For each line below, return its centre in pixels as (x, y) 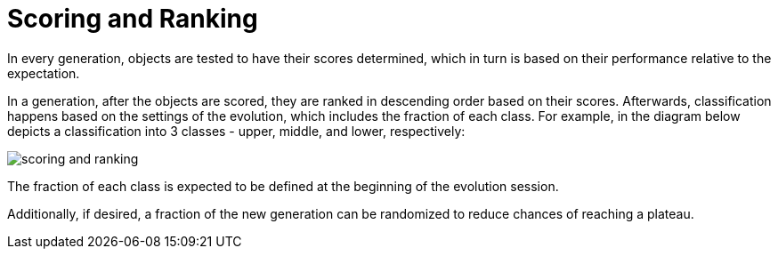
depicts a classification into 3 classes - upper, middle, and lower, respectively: (236, 131)
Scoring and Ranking (133, 19)
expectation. (44, 73)
